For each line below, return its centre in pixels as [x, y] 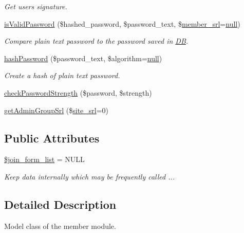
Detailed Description [60, 204]
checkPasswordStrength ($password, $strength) [78, 92]
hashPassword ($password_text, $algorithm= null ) [83, 58]
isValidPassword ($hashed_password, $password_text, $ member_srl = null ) [122, 23]
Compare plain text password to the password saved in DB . [96, 41]
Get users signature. [36, 6]
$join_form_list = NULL [44, 159]
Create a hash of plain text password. [62, 75]
